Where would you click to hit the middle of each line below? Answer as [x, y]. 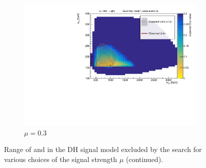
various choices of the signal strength [61, 159]
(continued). [145, 159]
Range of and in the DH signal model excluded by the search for [103, 149]
